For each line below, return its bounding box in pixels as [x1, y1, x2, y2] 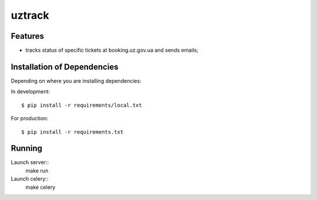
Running [11, 144, 43, 154]
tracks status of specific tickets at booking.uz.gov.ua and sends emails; [25, 47, 199, 54]
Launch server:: [11, 159, 49, 166]
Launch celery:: [11, 175, 49, 182]
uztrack [11, 9, 49, 22]
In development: [11, 88, 50, 95]
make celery [25, 184, 56, 191]
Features [11, 31, 44, 41]
